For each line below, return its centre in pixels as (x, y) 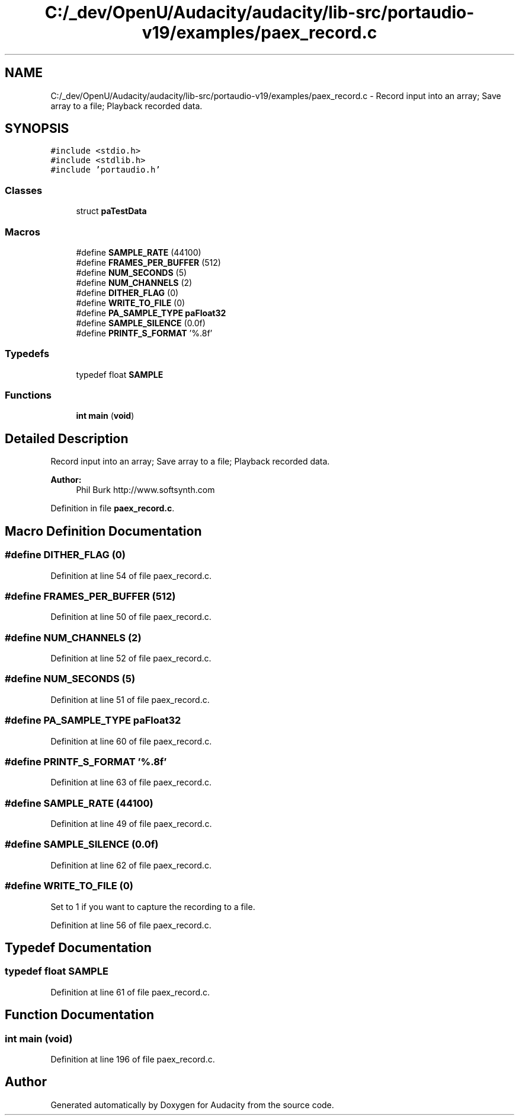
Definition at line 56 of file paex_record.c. (131, 925)
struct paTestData (111, 211)
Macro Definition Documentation (103, 531)
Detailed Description (67, 438)
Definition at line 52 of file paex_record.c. (131, 658)
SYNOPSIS (37, 129)
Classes (24, 190)
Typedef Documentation (78, 947)
